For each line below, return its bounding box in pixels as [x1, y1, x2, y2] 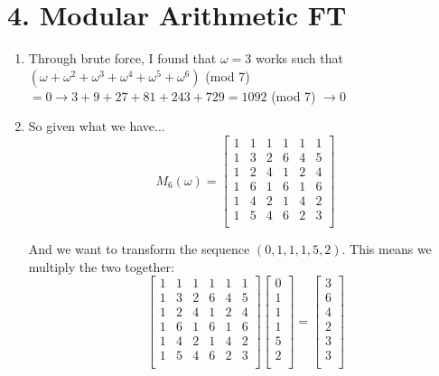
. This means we [341, 240, 432, 258]
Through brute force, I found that [28, 49, 217, 68]
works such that [255, 49, 343, 68]
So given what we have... [28, 117, 165, 136]
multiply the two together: [28, 257, 174, 276]
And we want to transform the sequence [28, 240, 250, 258]
